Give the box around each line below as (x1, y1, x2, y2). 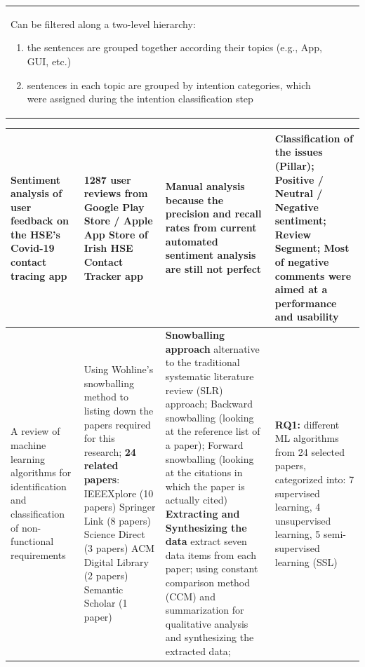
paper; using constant (165, 561, 258, 576)
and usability (274, 309, 339, 324)
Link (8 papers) (84, 513, 151, 527)
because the (165, 192, 224, 207)
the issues (274, 144, 323, 159)
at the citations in (165, 465, 243, 480)
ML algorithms (274, 431, 339, 445)
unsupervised (274, 513, 331, 527)
